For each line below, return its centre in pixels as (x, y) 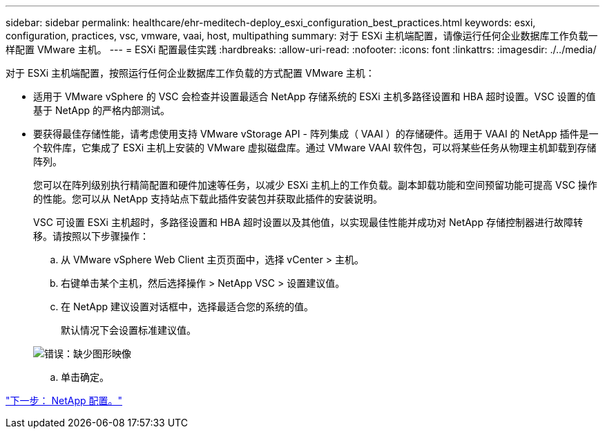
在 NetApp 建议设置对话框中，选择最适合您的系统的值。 (187, 306)
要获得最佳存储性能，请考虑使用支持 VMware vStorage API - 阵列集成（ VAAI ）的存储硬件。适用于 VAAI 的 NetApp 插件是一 (316, 134)
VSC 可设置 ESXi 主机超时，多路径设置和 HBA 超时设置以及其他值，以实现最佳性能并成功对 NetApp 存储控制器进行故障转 (308, 222)
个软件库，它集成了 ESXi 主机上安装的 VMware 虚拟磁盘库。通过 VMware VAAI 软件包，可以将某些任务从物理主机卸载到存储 (315, 148)
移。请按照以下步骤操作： (91, 236)
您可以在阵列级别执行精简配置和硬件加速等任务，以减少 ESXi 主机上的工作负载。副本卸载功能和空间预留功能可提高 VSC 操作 (315, 185)
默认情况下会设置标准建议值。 (128, 330)
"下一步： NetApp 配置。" (64, 400)
